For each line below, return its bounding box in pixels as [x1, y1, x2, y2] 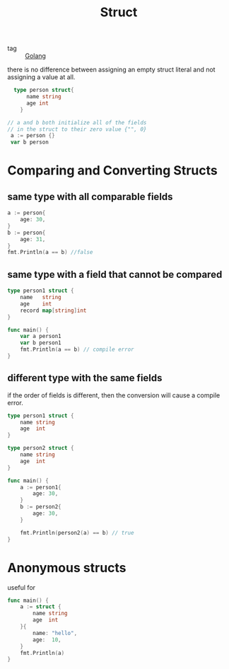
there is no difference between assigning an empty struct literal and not [7, 65, 216, 74]
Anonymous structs [7, 559, 127, 576]
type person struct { [13, 86, 74, 94]
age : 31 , [20, 235, 46, 243]
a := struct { [20, 603, 61, 610]
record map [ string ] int [20, 307, 87, 314]
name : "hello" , [33, 629, 78, 636]
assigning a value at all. [7, 73, 76, 81]
